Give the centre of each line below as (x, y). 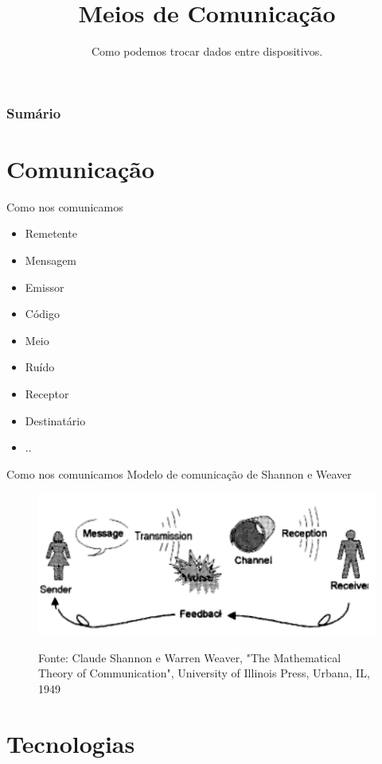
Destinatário (55, 420)
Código (42, 314)
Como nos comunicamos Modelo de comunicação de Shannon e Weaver (179, 473)
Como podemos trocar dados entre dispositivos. (207, 51)
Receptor (47, 393)
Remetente (51, 233)
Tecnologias (71, 743)
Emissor (45, 287)
